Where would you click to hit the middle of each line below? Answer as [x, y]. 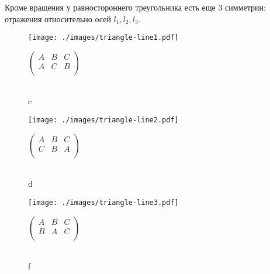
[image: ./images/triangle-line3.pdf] [103, 202]
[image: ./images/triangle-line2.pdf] [103, 120]
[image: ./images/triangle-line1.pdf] [103, 38]
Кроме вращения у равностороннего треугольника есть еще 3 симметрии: [135, 7]
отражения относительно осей [58, 18]
